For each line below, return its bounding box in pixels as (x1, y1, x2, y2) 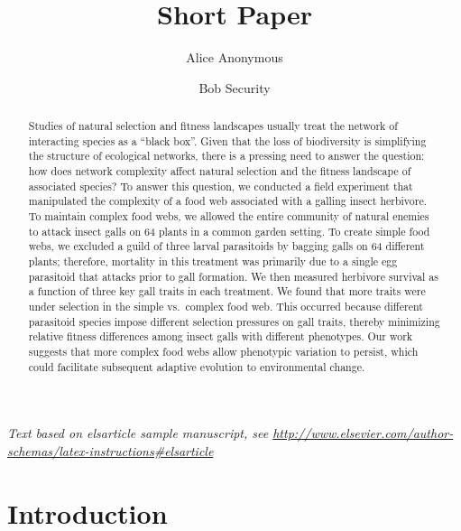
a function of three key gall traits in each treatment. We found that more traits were (28, 284, 426, 299)
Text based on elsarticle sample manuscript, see (7, 424, 269, 442)
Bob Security (198, 78, 271, 97)
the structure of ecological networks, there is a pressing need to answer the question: (28, 148, 425, 163)
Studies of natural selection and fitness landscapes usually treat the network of (28, 118, 398, 134)
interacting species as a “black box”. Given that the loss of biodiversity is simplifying (28, 133, 427, 148)
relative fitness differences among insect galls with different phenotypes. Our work (28, 329, 413, 344)
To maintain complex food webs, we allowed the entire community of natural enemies (28, 209, 429, 224)
